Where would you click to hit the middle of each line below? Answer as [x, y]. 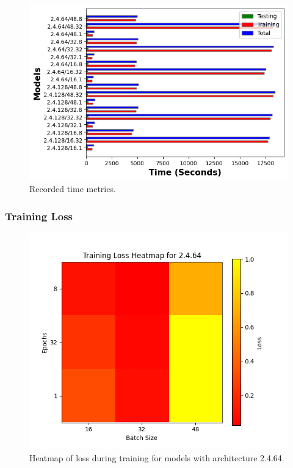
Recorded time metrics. [73, 189]
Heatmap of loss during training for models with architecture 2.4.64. [157, 457]
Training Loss [39, 216]
